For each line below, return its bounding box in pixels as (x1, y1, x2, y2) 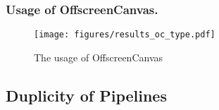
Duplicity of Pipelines (6, 84, 167, 106)
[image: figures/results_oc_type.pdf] (34, 30, 215, 40)
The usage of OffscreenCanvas (34, 49, 163, 64)
